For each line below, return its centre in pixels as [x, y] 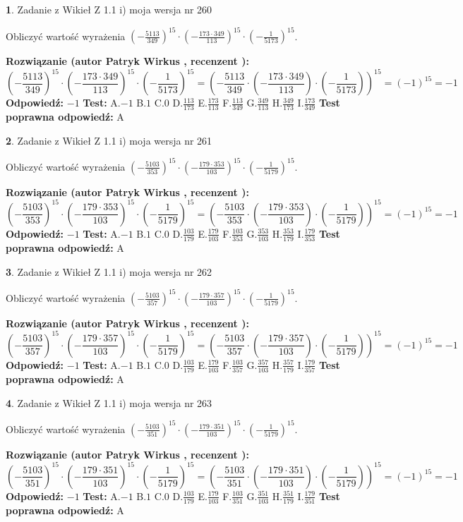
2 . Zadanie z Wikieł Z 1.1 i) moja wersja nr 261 [109, 140]
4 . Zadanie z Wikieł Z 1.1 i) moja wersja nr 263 [109, 402]
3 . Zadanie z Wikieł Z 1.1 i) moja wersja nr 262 [109, 271]
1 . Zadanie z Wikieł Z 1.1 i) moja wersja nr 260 [109, 9]
